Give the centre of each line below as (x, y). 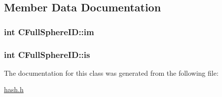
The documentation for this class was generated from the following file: (111, 73)
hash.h (14, 89)
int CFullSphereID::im (49, 31)
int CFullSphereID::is (47, 54)
